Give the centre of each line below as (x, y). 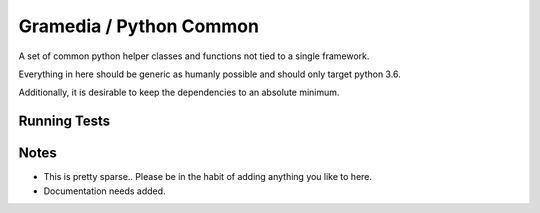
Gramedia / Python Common (139, 26)
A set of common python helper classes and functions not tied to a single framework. (194, 56)
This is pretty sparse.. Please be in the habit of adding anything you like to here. (208, 177)
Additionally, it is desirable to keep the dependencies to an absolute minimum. (179, 92)
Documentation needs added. (104, 191)
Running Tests (64, 121)
